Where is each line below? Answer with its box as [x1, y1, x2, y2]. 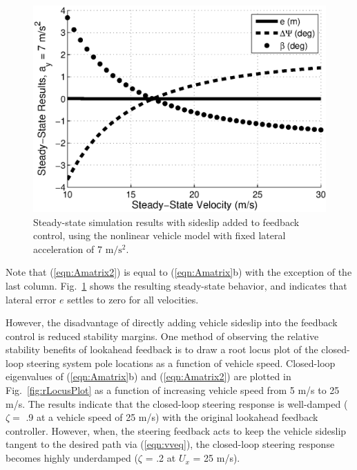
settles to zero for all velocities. [67, 292, 199, 306]
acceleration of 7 [33, 241, 102, 256]
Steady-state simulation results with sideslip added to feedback [33, 214, 300, 229]
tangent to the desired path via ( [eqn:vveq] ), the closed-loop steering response [6, 437, 335, 451]
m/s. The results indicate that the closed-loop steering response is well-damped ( [6, 396, 348, 411]
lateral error [6, 292, 57, 306]
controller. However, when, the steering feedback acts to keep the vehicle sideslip [6, 423, 347, 438]
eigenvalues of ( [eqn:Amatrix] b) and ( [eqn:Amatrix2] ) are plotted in [6, 369, 291, 384]
